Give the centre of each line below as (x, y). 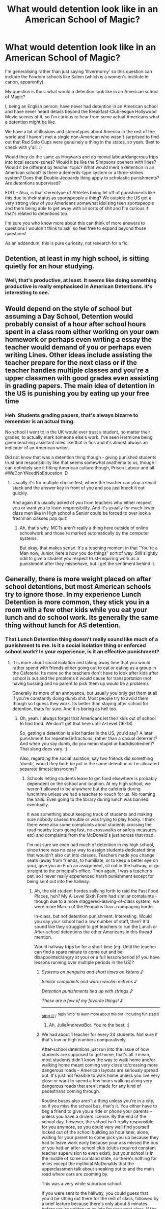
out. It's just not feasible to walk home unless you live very (101, 1075)
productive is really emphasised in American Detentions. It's (79, 286)
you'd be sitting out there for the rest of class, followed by (100, 1199)
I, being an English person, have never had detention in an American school (82, 106)
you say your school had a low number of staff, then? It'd (92, 921)
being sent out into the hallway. (58, 881)
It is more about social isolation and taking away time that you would (81, 662)
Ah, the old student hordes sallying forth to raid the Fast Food (96, 890)
